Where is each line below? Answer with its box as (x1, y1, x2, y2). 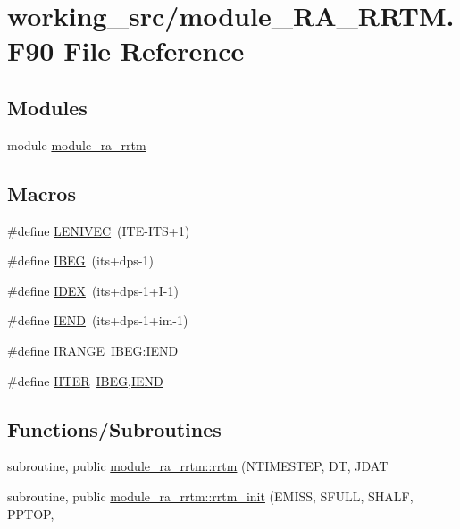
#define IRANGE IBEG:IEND (7, 340, 179, 359)
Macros (7, 179, 76, 206)
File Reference (63, 32, 245, 69)
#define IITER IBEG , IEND (7, 371, 163, 390)
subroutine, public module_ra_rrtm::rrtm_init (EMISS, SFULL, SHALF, (7, 486, 414, 505)
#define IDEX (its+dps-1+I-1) (7, 281, 179, 299)
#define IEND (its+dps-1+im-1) (7, 311, 188, 330)
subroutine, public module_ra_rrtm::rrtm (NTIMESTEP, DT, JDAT (7, 457, 389, 475)
